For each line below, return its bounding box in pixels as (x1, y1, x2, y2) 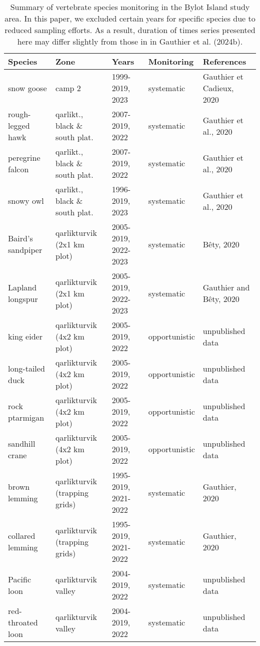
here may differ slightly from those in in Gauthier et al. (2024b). (17, 36, 243, 47)
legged (8, 120, 30, 131)
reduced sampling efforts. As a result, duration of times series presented (4, 24, 255, 36)
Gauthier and (202, 281, 250, 293)
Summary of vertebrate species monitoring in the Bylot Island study (10, 1, 250, 13)
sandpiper (8, 244, 42, 255)
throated (8, 616, 38, 628)
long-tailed (8, 362, 45, 374)
